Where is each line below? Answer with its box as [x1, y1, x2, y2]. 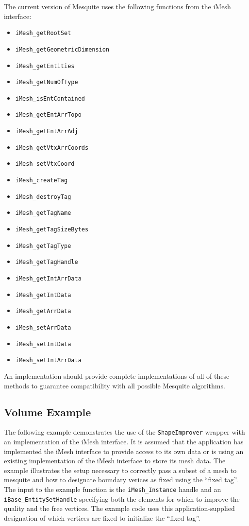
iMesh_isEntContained [15, 95, 85, 102]
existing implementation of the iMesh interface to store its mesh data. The [4, 456, 226, 466]
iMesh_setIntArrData [15, 357, 82, 364]
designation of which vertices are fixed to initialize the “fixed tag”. [4, 512, 200, 523]
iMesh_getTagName [15, 210, 71, 217]
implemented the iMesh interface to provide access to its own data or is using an [4, 446, 244, 456]
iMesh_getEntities [15, 62, 75, 70]
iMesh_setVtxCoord [15, 160, 75, 168]
